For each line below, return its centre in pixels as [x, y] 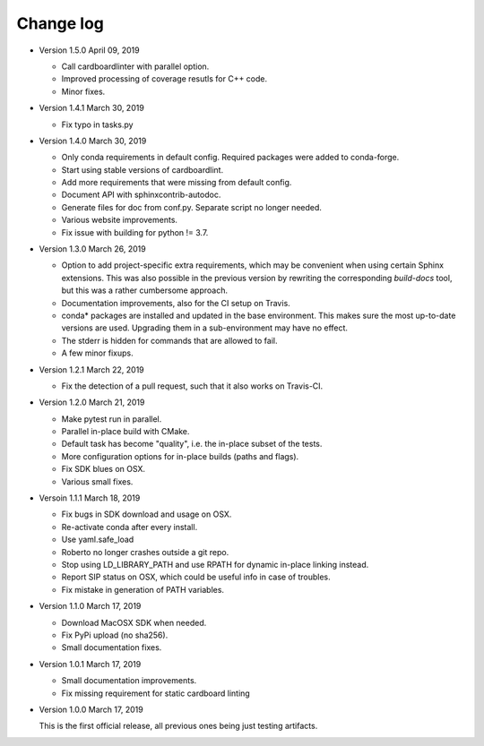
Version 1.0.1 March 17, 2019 [90, 664]
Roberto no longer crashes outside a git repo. [145, 552]
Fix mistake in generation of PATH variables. [143, 589]
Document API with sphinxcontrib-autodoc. [141, 195]
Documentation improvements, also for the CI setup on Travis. [176, 303]
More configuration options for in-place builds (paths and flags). [180, 456]
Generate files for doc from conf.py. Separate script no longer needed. [192, 207]
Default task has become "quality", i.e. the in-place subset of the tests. [192, 444]
